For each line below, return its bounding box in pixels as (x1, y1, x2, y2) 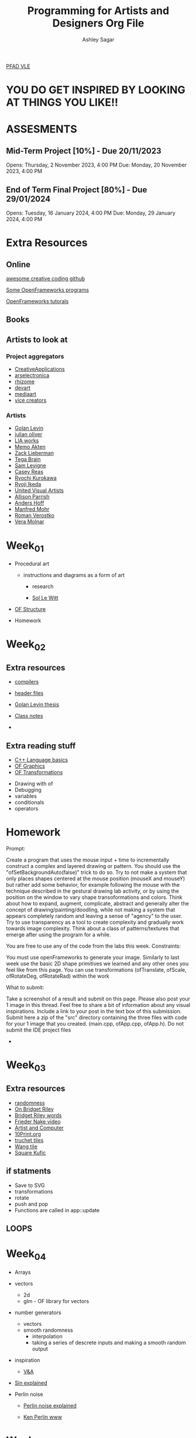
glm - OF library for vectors (23, 1297, 90, 1304)
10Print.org (14, 1130, 41, 1137)
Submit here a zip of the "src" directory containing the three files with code (6, 1014, 187, 1021)
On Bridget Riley (14, 1105, 54, 1113)
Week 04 (6, 1247, 46, 1262)
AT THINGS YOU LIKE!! (6, 96, 119, 109)
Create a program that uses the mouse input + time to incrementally (6, 856, 170, 863)
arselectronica (14, 372, 50, 379)
